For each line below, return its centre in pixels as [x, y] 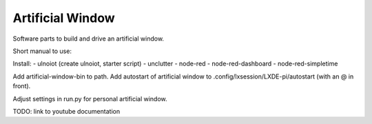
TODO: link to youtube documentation [66, 111]
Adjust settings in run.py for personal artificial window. [90, 99]
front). [22, 86]
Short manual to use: [42, 51]
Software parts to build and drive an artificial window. [89, 39]
